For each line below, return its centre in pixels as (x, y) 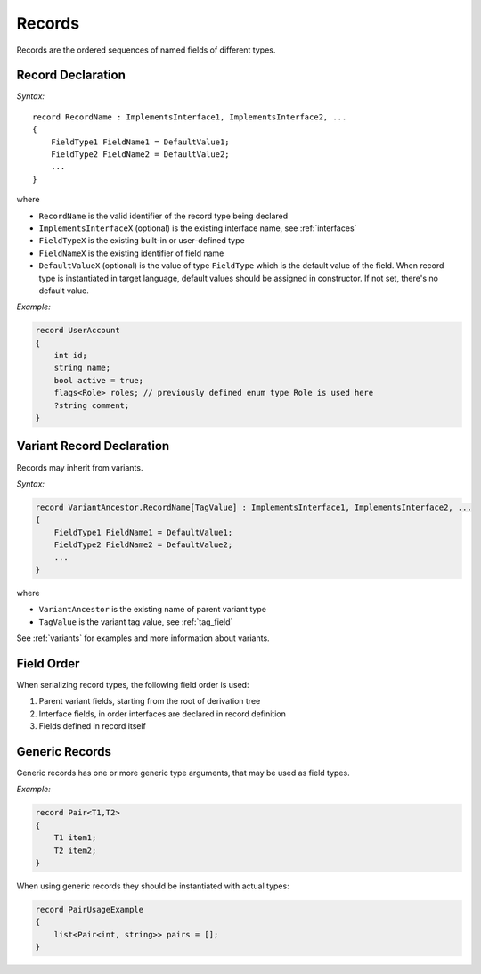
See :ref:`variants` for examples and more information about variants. (143, 638)
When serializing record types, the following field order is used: (133, 684)
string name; (82, 368)
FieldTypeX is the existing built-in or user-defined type (142, 241)
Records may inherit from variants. (80, 467)
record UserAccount (77, 331)
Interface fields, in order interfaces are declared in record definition (163, 714)
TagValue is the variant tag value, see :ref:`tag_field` (136, 622)
